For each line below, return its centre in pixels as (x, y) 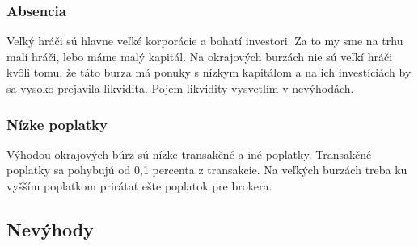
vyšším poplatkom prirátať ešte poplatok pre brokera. (139, 186)
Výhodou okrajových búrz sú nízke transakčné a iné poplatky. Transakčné (189, 154)
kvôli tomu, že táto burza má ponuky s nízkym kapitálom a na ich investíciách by (209, 72)
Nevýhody (50, 229)
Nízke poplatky (57, 124)
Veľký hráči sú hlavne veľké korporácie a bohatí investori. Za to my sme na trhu (205, 41)
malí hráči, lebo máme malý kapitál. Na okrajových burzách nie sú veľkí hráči (200, 56)
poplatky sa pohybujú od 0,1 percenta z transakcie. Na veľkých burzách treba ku (207, 170)
